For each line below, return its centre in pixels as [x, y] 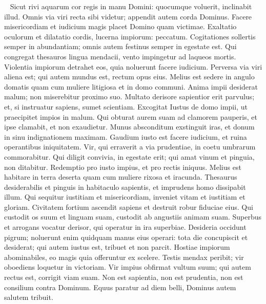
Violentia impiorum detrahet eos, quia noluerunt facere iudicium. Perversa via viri [133, 66]
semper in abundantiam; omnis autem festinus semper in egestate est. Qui [120, 46]
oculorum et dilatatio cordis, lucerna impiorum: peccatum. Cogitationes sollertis [130, 36]
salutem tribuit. [29, 297]
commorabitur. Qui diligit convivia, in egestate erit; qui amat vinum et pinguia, [129, 156]
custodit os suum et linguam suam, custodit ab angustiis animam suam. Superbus [133, 217]
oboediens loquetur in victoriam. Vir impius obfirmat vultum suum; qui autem [128, 267]
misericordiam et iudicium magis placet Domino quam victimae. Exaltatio [120, 26]
